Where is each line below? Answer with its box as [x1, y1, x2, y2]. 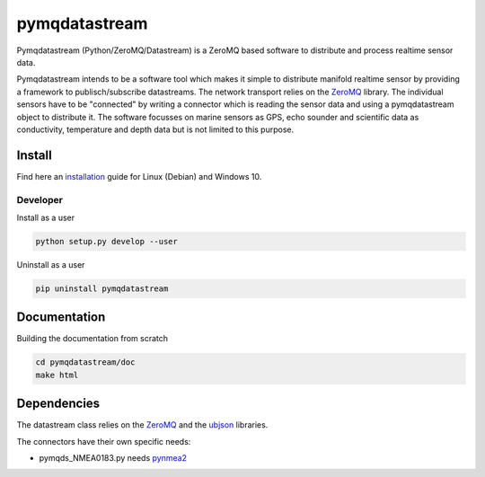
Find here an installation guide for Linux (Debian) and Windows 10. [16, 171, 262, 181]
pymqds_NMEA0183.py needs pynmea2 [39, 453, 188, 464]
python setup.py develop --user [35, 236, 179, 246]
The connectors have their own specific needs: [16, 436, 191, 446]
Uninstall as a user [16, 259, 85, 269]
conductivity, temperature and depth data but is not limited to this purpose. [16, 124, 295, 135]
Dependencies [16, 396, 101, 411]
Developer [16, 193, 63, 206]
